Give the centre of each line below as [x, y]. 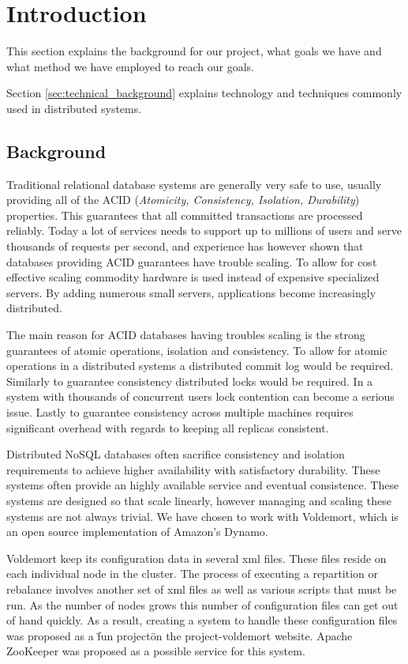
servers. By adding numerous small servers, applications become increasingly [191, 292]
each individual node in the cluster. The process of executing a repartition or [193, 573]
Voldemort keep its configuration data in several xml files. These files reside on [197, 558]
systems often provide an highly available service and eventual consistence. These [203, 485]
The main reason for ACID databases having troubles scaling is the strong [186, 335]
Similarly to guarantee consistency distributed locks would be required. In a [190, 381]
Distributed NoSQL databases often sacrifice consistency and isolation [176, 454]
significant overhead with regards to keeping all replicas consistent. [168, 427]
